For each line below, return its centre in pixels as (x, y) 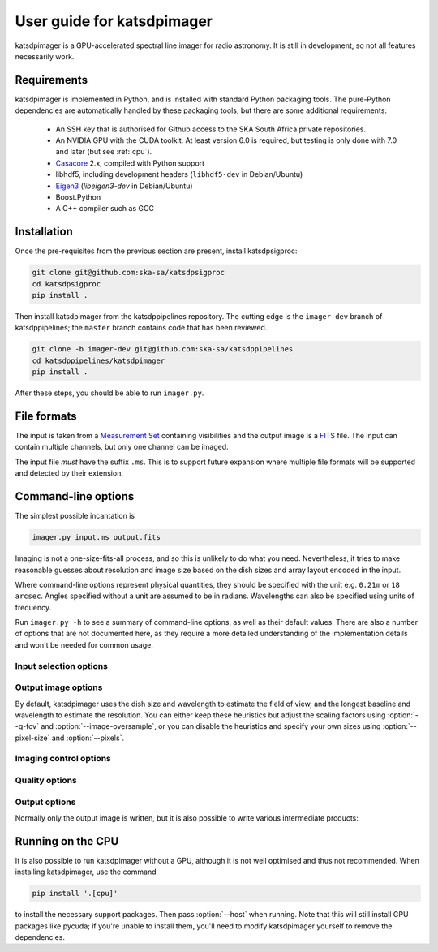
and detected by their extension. (69, 473)
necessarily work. (45, 56)
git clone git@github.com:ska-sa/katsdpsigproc (128, 273)
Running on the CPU (67, 841)
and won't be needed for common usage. (84, 644)
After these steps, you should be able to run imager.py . (109, 393)
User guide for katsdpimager (114, 21)
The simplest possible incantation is (75, 516)
